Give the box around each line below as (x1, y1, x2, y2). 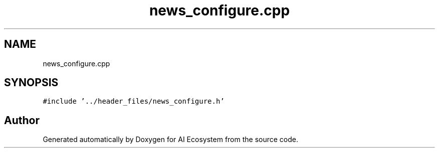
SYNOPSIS (4, 76, 59, 89)
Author (4, 114, 40, 127)
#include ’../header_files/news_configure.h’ (43, 97, 225, 106)
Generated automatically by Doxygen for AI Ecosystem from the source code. (43, 135, 299, 144)
